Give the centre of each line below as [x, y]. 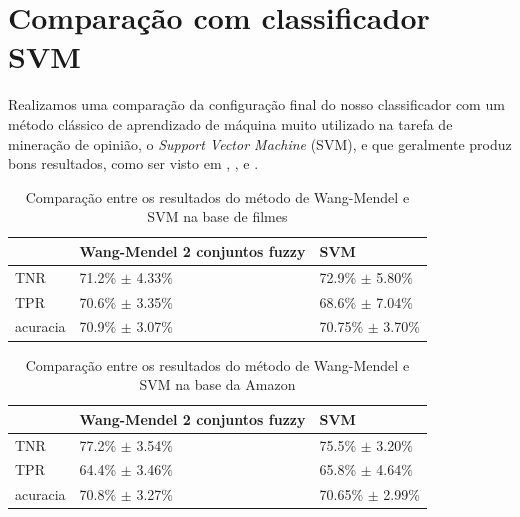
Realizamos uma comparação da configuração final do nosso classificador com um [256, 104]
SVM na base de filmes [217, 216]
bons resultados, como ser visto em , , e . [133, 163]
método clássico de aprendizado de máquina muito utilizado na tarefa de [230, 123]
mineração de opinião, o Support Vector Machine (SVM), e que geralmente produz [260, 143]
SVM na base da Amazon [217, 384]
